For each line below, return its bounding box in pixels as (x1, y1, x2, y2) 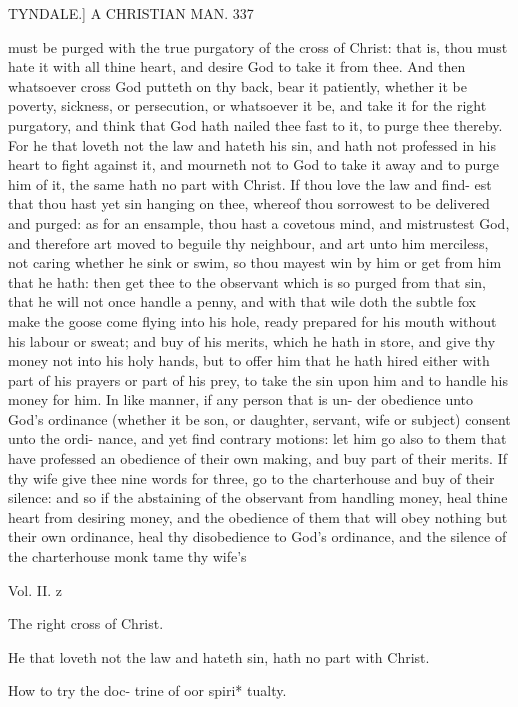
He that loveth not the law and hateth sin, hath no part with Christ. (8, 646, 430, 667)
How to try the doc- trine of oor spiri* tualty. (8, 680, 287, 701)
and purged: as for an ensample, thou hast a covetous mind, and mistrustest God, (8, 212, 510, 233)
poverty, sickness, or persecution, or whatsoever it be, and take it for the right (8, 95, 487, 116)
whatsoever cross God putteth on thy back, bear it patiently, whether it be (8, 75, 468, 96)
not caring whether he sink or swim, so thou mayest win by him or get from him (8, 252, 502, 273)
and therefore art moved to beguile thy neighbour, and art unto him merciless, (8, 232, 489, 253)
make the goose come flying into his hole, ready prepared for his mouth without (8, 310, 497, 331)
